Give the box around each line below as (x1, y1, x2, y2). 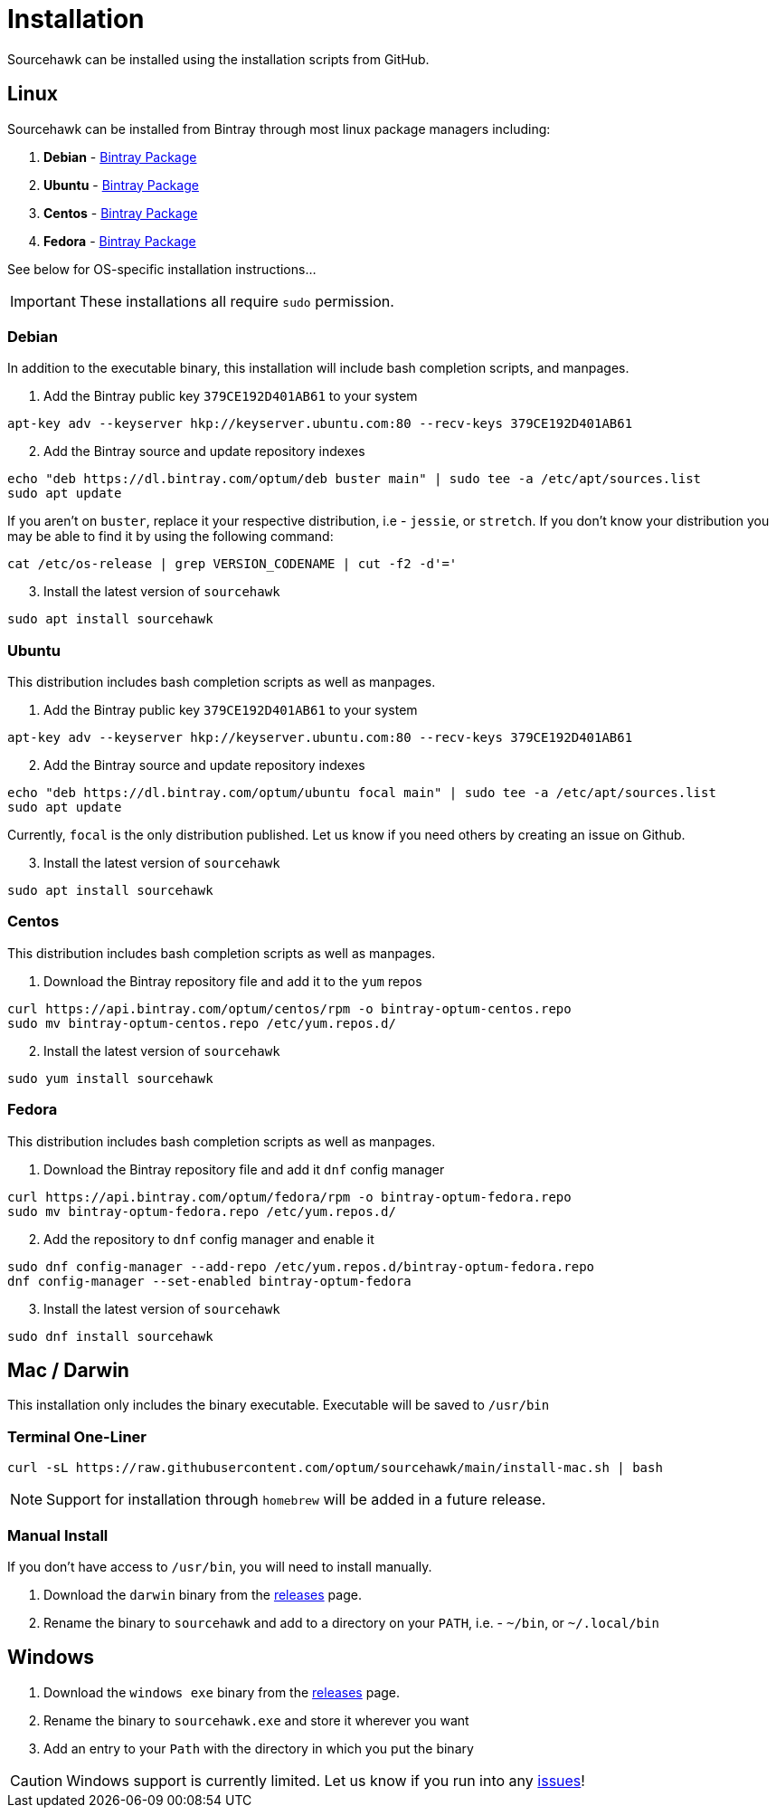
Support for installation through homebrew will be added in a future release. (46, 1490, 546, 1509)
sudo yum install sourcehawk (7, 1070, 213, 1086)
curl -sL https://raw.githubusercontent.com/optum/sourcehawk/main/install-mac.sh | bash (7, 1460, 663, 1476)
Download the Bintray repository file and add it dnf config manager (43, 1161, 445, 1177)
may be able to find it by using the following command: (7, 528, 334, 545)
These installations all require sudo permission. (79, 291, 394, 310)
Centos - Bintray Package (43, 204, 198, 221)
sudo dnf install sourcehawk (7, 1328, 213, 1344)
